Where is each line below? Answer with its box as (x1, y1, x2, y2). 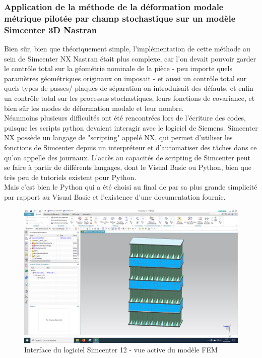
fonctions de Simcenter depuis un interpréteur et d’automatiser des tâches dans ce (4, 142, 257, 152)
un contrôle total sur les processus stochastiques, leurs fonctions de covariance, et (4, 93, 255, 103)
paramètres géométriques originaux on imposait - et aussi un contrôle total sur (4, 73, 247, 83)
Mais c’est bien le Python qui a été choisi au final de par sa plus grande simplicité (4, 182, 257, 192)
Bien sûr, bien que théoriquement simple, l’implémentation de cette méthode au (4, 43, 250, 54)
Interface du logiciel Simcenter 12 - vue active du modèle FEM (24, 344, 218, 355)
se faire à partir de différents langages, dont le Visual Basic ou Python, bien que (4, 162, 251, 172)
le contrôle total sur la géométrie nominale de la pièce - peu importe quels (4, 63, 232, 74)
